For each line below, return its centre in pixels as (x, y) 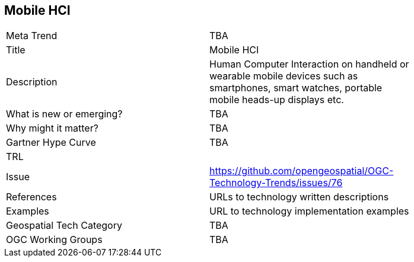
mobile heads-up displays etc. (277, 100)
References (31, 197)
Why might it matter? (52, 128)
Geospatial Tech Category (64, 226)
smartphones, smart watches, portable (296, 88)
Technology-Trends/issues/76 (276, 183)
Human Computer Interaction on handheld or (309, 64)
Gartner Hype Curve (51, 143)
